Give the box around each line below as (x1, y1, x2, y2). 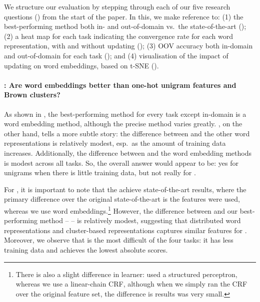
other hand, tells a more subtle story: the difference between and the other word (4, 128, 250, 138)
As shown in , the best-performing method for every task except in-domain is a (4, 108, 246, 119)
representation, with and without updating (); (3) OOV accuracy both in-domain (4, 40, 253, 51)
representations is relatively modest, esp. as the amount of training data (4, 138, 226, 148)
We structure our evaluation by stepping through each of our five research (4, 1, 230, 11)
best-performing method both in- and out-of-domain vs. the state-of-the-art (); (4, 21, 246, 31)
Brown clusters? (4, 89, 60, 100)
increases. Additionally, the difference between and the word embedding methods (4, 147, 252, 158)
